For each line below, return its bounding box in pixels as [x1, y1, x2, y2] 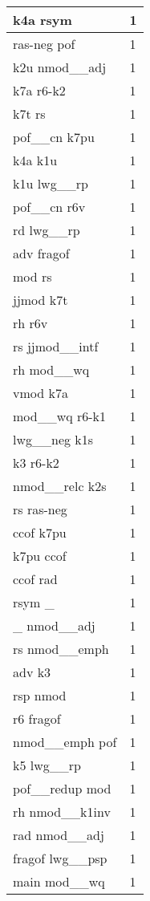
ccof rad [13, 570, 58, 588]
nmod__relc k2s [13, 477, 107, 495]
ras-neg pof [13, 34, 75, 53]
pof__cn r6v [13, 197, 86, 216]
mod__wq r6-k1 [13, 407, 107, 425]
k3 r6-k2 [13, 453, 59, 472]
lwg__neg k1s [13, 430, 94, 448]
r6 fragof [13, 709, 61, 728]
